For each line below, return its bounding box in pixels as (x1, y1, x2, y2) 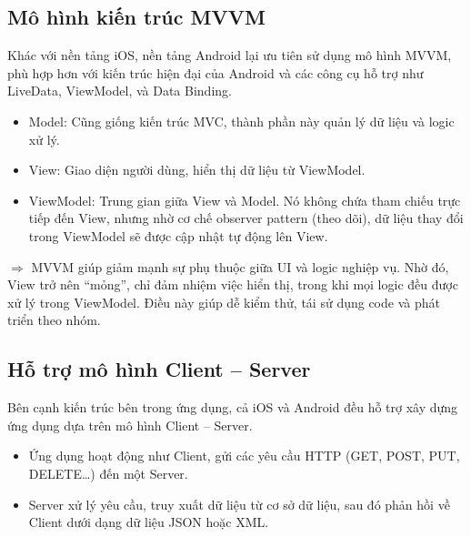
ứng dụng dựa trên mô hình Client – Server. (7, 415, 253, 434)
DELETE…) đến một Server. (28, 463, 188, 482)
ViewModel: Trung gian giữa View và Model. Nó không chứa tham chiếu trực (28, 190, 461, 209)
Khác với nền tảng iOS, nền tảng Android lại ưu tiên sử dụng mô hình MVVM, (7, 46, 452, 65)
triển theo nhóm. (7, 310, 101, 329)
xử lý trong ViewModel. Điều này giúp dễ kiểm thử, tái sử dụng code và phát (7, 292, 440, 311)
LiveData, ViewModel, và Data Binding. (7, 81, 232, 100)
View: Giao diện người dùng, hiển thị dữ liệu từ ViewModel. (28, 160, 366, 179)
